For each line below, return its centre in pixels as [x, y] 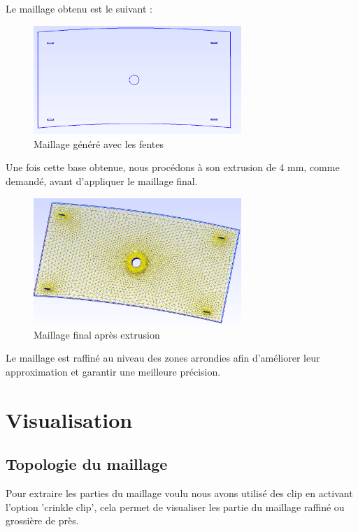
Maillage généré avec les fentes [99, 143]
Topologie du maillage [87, 464]
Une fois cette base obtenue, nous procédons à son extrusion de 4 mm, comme [173, 167]
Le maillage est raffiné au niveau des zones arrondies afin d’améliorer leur [163, 358]
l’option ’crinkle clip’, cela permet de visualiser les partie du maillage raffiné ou [175, 507]
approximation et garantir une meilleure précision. [113, 371]
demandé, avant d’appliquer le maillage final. [102, 180]
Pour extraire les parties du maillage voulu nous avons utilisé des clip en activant [179, 493]
